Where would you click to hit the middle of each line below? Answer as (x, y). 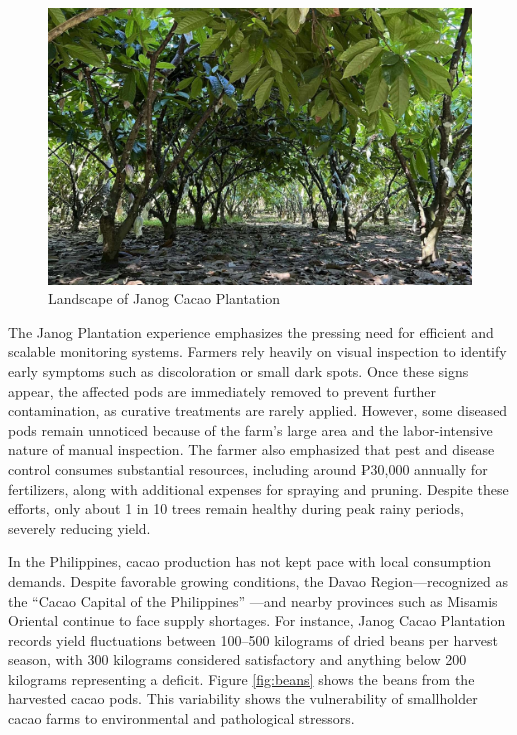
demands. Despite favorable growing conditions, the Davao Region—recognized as (258, 580)
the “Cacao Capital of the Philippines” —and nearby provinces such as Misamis (253, 600)
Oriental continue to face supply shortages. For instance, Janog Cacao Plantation (257, 620)
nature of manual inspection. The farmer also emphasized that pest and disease (251, 449)
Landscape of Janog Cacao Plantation (164, 298)
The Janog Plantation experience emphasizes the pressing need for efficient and (251, 331)
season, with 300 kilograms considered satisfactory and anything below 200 (237, 659)
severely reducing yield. (79, 527)
